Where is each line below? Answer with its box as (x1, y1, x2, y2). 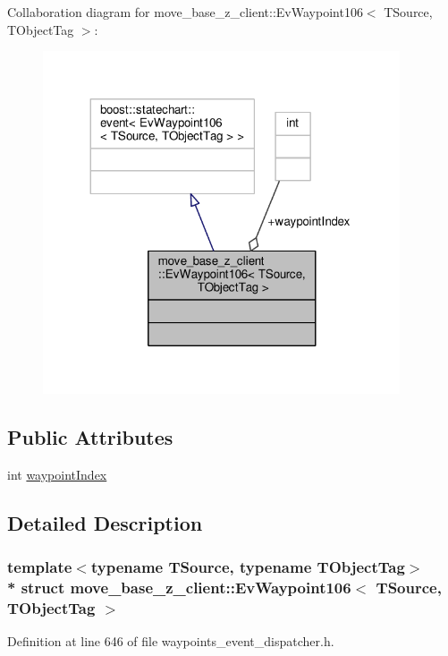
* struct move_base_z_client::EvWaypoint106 (7, 575, 351, 598)
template (7, 555, 72, 577)
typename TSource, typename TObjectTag (90, 555, 405, 577)
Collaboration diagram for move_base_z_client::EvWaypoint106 (7, 3, 363, 21)
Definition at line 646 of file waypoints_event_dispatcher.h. (7, 632, 334, 651)
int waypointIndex (7, 464, 107, 483)
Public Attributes (7, 422, 173, 450)
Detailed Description (7, 508, 203, 536)
